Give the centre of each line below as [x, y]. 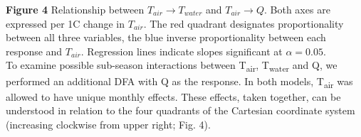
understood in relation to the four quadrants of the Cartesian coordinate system [180, 110]
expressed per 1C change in [66, 23]
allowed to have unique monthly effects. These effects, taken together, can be [173, 96]
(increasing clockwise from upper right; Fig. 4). [108, 124]
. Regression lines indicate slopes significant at [182, 51]
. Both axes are [297, 9]
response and [34, 51]
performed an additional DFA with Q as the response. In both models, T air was [179, 82]
